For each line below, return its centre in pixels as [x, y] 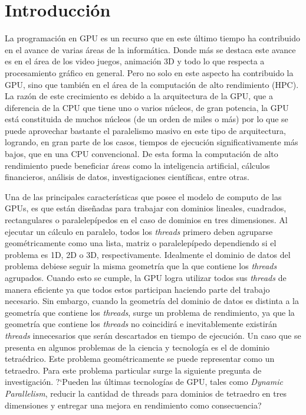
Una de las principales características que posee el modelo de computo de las [143, 196]
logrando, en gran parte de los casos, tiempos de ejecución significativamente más [152, 142]
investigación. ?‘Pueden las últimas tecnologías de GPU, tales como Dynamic [144, 382]
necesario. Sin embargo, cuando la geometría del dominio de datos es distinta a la [152, 301]
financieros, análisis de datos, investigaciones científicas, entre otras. [127, 177]
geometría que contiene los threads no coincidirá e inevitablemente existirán [141, 324]
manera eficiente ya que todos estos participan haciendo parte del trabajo [137, 289]
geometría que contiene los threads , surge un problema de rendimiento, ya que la [150, 312]
